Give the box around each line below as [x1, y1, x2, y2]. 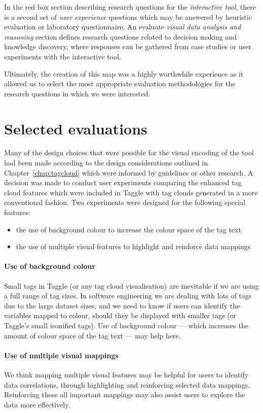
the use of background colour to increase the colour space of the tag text [16, 224, 241, 234]
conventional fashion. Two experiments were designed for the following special [4, 197, 246, 208]
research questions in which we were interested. [4, 88, 151, 98]
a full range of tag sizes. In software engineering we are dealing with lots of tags [4, 290, 252, 301]
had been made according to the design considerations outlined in [4, 157, 208, 168]
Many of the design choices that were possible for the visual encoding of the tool [4, 147, 254, 158]
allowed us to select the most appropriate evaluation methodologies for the [4, 78, 236, 89]
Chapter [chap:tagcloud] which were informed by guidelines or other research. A [4, 167, 253, 178]
